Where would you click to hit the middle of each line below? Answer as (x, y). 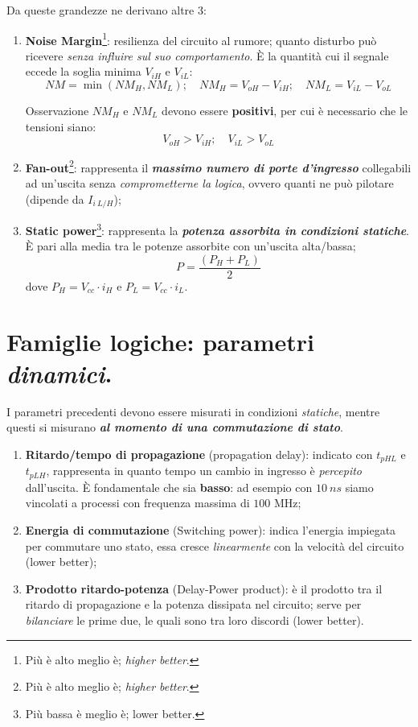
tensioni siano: (61, 126)
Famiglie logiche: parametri (160, 341)
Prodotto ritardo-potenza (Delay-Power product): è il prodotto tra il (204, 588)
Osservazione (57, 111)
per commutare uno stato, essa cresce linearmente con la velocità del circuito (215, 545)
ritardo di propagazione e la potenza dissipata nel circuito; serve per (193, 604)
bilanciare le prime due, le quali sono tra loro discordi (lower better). (195, 620)
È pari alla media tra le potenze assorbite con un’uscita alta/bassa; (191, 246)
